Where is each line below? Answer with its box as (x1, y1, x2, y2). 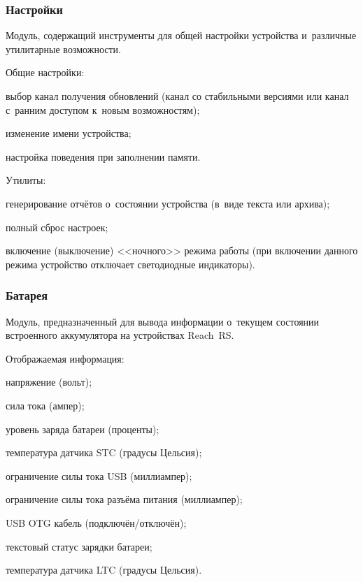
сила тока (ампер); (6, 398, 85, 412)
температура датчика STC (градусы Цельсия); (6, 445, 202, 460)
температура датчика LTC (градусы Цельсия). (6, 562, 202, 577)
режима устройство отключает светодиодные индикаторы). (6, 256, 255, 271)
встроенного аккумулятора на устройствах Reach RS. (6, 328, 234, 342)
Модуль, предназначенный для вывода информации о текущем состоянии (6, 314, 320, 328)
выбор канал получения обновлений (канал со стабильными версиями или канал (6, 89, 349, 103)
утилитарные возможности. (6, 41, 121, 56)
